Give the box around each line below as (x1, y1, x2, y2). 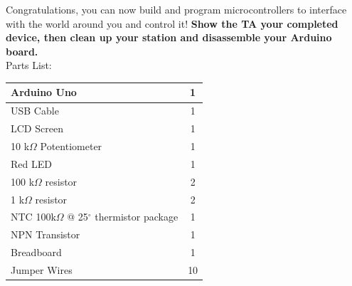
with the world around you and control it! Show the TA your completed (6, 16, 338, 31)
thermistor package (95, 209, 178, 224)
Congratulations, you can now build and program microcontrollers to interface (6, 2, 347, 16)
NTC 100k (11, 209, 56, 224)
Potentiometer (40, 139, 102, 153)
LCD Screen (11, 121, 63, 136)
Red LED (11, 156, 52, 171)
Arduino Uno (11, 85, 77, 100)
